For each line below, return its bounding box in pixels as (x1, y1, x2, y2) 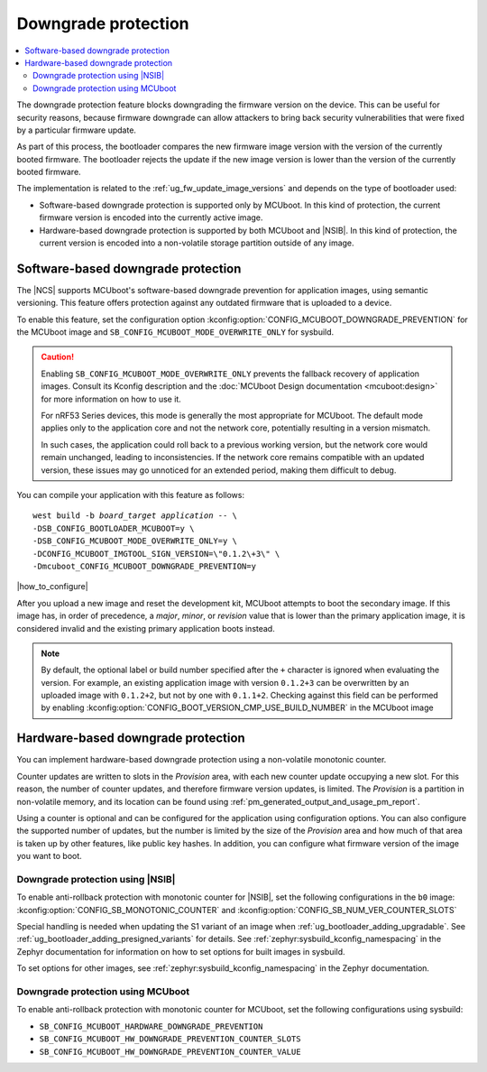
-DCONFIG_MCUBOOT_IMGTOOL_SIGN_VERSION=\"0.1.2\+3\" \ (32, 549, 280, 559)
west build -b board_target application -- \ (32, 511, 238, 521)
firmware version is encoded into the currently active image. (39, 212, 263, 223)
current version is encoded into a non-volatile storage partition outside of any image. (39, 237, 355, 248)
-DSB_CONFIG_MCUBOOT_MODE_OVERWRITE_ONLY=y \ (32, 536, 238, 546)
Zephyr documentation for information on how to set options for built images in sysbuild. (16, 946, 346, 956)
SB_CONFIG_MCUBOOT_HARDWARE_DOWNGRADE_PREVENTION (39, 1021, 263, 1031)
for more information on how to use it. (41, 393, 182, 404)
